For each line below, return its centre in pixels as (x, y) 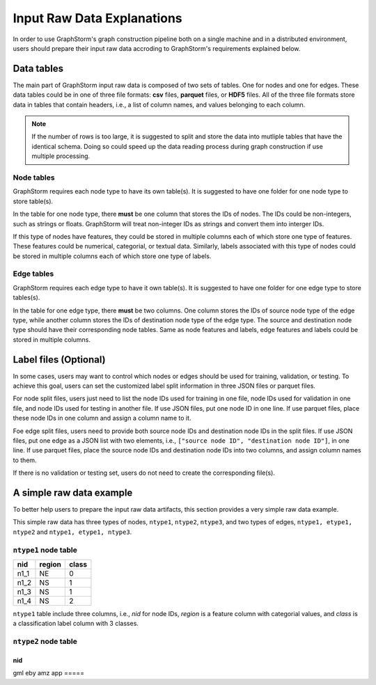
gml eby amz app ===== (49, 673)
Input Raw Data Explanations (97, 18)
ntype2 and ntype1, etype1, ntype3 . (72, 532)
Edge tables (33, 274)
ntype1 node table (45, 550)
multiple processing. (61, 156)
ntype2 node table (45, 642)
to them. (25, 460)
